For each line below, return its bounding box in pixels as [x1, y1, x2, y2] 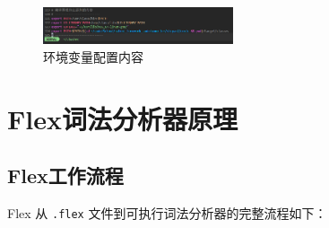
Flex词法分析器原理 [7, 100, 238, 136]
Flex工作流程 [7, 162, 124, 189]
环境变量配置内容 [43, 47, 143, 66]
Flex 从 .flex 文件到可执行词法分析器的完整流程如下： [7, 204, 327, 223]
